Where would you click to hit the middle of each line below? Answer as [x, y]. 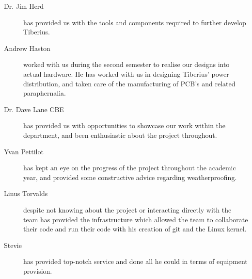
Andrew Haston [27, 48]
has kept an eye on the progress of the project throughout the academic [130, 168]
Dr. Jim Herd [24, 6]
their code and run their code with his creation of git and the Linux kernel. [135, 229]
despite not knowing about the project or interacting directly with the [127, 209]
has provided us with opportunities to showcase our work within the [125, 125]
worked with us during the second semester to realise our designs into [126, 64]
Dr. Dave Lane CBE [34, 109]
